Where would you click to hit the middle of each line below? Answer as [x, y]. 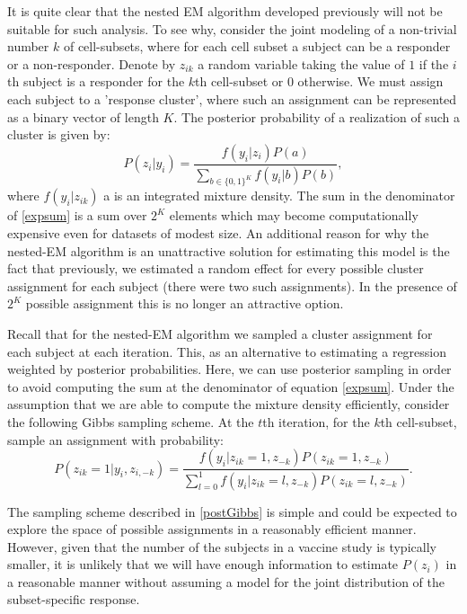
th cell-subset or [239, 81]
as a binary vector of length [83, 116]
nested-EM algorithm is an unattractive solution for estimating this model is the [229, 250]
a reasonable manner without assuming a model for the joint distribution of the [226, 581]
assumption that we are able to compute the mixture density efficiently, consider [229, 404]
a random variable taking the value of [301, 63]
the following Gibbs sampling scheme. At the [131, 421]
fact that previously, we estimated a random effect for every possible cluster [216, 268]
